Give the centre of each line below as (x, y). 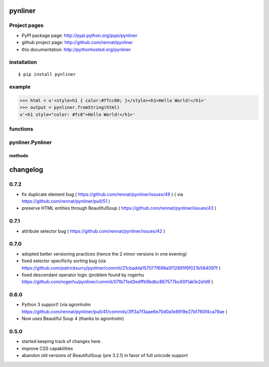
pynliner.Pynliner (31, 142)
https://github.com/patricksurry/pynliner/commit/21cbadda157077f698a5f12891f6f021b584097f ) (121, 268)
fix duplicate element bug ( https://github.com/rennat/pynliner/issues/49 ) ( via (102, 194)
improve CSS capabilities (47, 348)
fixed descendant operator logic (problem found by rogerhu (83, 275)
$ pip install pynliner (47, 74)
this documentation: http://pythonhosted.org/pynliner (76, 49)
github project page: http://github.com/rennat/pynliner (77, 42)
